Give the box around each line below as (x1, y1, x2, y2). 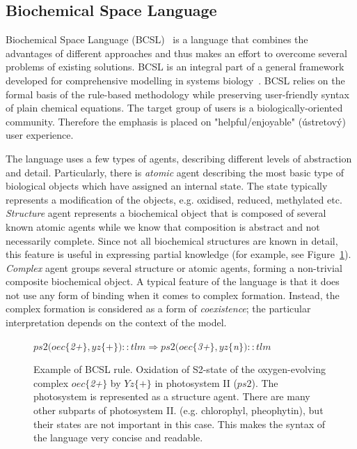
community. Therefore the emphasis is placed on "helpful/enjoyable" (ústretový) (6, 114, 346, 128)
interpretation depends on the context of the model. (6, 315, 227, 330)
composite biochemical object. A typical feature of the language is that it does (6, 274, 340, 289)
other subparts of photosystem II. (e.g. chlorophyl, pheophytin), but (33, 403, 324, 418)
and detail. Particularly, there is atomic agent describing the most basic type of (6, 165, 344, 179)
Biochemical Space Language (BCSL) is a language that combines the (6, 32, 308, 47)
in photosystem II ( (154, 375, 237, 390)
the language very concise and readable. (33, 430, 203, 445)
